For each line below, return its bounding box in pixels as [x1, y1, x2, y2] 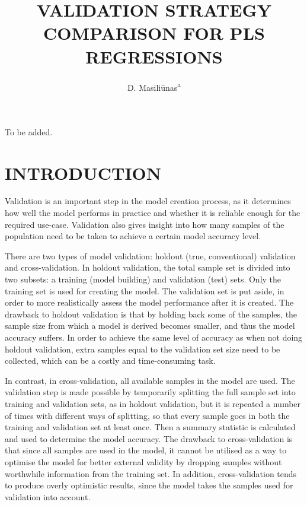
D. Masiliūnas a [127, 79, 181, 93]
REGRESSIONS [85, 44, 223, 68]
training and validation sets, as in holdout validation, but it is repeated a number [5, 397, 301, 409]
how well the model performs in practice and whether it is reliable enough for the [5, 207, 300, 219]
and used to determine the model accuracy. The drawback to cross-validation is [5, 432, 293, 444]
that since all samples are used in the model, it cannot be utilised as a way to [5, 444, 287, 456]
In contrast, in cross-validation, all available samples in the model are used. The [5, 374, 295, 386]
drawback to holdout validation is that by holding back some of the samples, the [5, 307, 298, 320]
